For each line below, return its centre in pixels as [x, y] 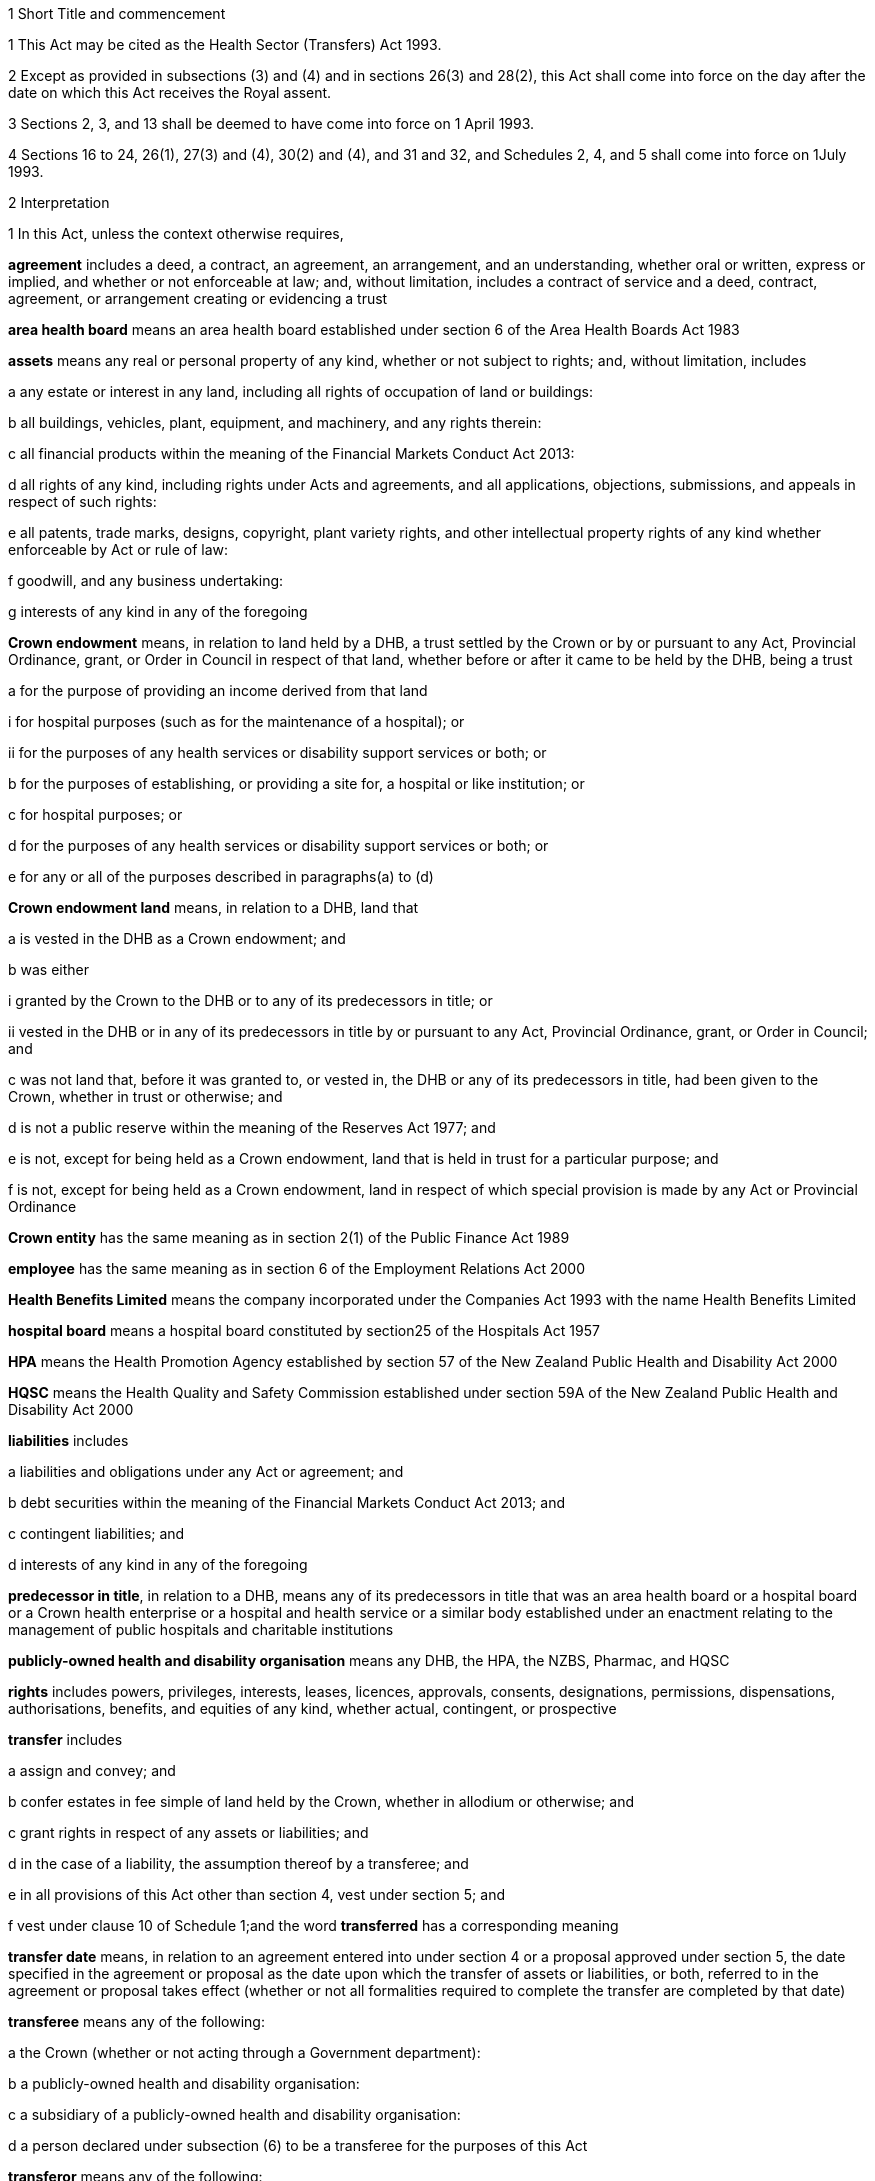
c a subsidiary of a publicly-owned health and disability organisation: [234, 2114]
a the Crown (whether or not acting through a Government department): [244, 2052]
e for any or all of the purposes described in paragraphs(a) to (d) [221, 876]
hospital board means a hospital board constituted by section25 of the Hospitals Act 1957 [304, 1330]
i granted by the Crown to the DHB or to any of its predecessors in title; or [250, 1000]
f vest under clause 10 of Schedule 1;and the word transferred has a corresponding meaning [313, 1925]
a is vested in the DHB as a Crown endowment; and [177, 938]
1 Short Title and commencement [117, 13]
